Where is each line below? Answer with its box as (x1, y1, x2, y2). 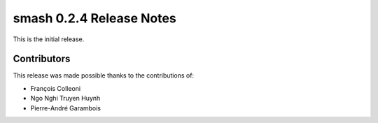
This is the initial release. (13, 35, 85, 43)
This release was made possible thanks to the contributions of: (13, 71, 195, 80)
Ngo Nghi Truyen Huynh (30, 94, 101, 103)
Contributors (13, 53, 71, 65)
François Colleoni (30, 84, 80, 92)
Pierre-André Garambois (30, 103, 101, 112)
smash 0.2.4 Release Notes (13, 10, 176, 26)
